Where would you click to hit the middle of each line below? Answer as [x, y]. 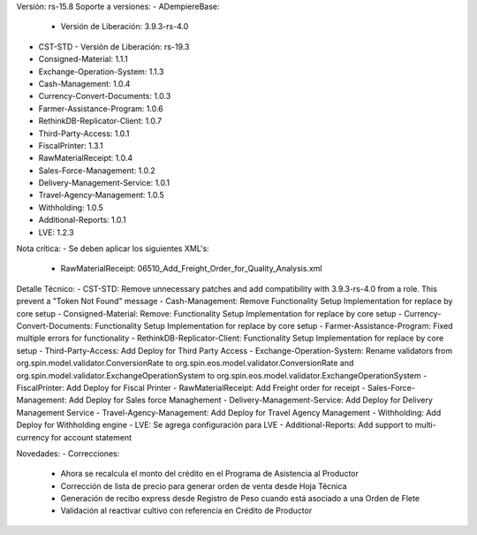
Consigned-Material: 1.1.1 [83, 59]
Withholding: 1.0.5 [71, 207]
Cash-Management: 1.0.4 [84, 83]
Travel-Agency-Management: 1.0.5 [102, 195]
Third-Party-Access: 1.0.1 [84, 134]
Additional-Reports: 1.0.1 [83, 220]
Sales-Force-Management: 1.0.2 [97, 170]
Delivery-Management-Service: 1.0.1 [104, 183]
